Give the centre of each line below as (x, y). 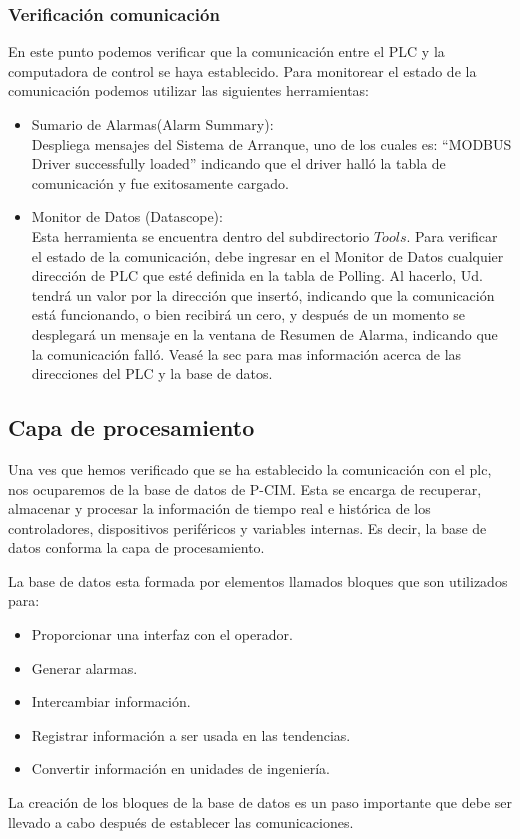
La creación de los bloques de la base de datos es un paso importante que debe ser (260, 802)
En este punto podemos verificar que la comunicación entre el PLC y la (226, 51)
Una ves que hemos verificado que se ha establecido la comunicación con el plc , (250, 468)
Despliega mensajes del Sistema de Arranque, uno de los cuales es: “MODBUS (271, 143)
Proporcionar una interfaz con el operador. (162, 634)
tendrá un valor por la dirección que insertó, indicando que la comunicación (263, 294)
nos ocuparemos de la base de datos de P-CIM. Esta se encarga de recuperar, (245, 488)
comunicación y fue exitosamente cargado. (160, 182)
